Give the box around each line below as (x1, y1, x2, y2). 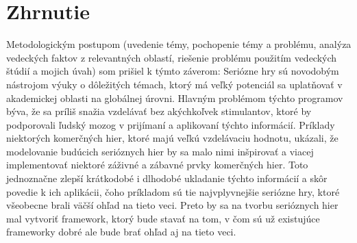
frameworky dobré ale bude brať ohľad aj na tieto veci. (6, 225, 236, 239)
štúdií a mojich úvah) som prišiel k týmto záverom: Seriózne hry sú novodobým (6, 64, 339, 78)
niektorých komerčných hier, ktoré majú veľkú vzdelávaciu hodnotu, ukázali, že (6, 131, 338, 145)
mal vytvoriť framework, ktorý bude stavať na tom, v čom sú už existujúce (6, 211, 320, 225)
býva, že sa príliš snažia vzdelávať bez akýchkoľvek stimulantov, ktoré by (6, 104, 312, 118)
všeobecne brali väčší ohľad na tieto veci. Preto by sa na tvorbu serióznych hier (6, 198, 338, 212)
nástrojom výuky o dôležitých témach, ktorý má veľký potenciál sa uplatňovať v (6, 77, 343, 91)
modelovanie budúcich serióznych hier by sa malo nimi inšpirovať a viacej (6, 144, 314, 158)
